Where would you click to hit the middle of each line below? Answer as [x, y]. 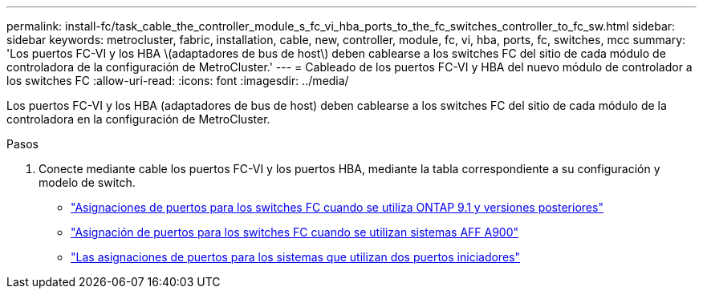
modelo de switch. [87, 182]
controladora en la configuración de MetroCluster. [138, 119]
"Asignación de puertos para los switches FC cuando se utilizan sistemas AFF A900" [295, 232]
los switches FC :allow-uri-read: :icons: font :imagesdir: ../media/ [178, 81]
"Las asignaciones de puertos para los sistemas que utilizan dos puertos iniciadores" [295, 257]
